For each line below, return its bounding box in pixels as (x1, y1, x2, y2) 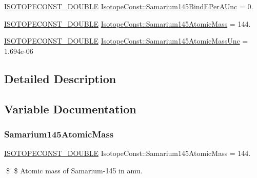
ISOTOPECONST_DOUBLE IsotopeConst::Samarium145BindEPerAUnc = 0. (4, 1, 253, 11)
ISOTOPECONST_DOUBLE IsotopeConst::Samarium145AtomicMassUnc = (4, 35, 248, 46)
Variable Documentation (4, 101, 136, 116)
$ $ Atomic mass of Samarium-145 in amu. (6, 165, 143, 175)
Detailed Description (4, 70, 116, 86)
